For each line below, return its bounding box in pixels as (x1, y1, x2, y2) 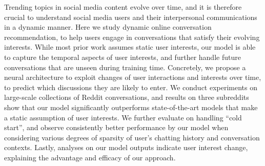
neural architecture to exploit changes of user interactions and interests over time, (4, 72, 261, 82)
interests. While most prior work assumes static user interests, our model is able (4, 42, 256, 52)
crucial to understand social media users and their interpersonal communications (4, 11, 257, 22)
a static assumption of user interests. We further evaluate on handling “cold (4, 112, 242, 122)
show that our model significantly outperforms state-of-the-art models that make (4, 101, 258, 112)
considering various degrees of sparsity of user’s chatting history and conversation (4, 132, 260, 142)
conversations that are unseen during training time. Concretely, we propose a (4, 61, 246, 72)
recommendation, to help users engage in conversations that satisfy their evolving (4, 31, 260, 42)
